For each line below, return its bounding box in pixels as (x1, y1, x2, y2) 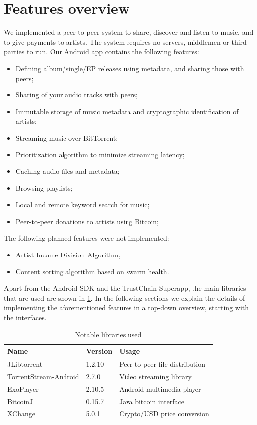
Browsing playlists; (15, 182, 73, 193)
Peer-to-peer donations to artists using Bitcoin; (15, 216, 159, 226)
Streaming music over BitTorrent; (15, 132, 118, 143)
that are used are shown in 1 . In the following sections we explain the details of (4, 292, 245, 303)
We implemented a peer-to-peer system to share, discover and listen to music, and (4, 27, 254, 37)
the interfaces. (4, 312, 47, 322)
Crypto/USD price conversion (119, 408, 209, 419)
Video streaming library (119, 371, 192, 381)
